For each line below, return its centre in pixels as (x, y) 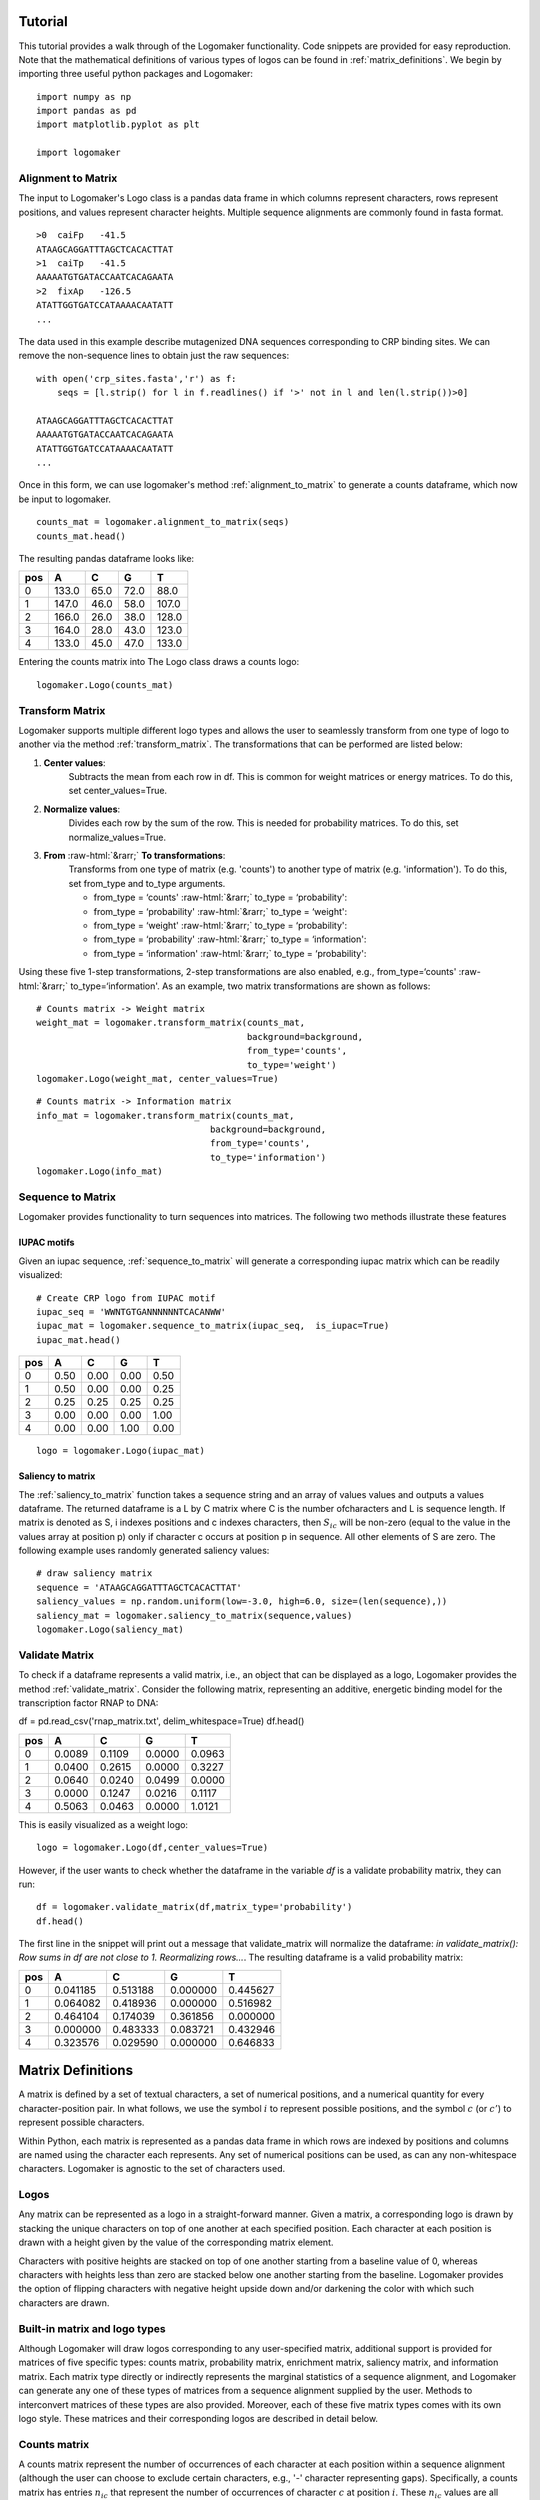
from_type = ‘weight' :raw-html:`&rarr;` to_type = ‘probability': (220, 925)
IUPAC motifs (46, 1242)
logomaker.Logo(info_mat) (100, 1171)
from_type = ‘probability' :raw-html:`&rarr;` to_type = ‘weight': (220, 911)
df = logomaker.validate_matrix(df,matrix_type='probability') (194, 1907)
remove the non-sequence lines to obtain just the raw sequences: (154, 356)
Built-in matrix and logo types (92, 2328)
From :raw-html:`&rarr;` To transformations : (134, 856)
